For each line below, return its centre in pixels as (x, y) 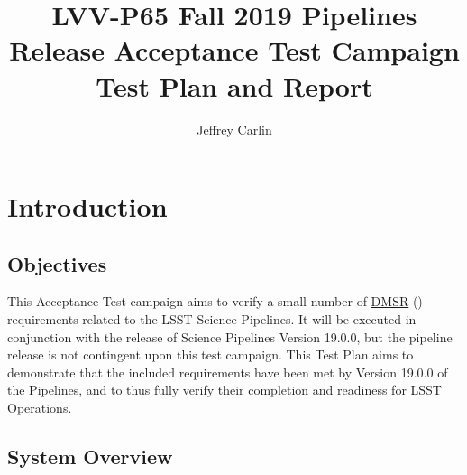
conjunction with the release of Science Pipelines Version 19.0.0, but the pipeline (230, 336)
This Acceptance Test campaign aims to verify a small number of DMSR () (215, 301)
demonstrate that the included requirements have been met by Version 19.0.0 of (228, 372)
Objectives (57, 263)
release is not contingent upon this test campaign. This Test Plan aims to (211, 354)
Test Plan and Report (234, 85)
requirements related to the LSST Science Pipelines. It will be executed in (212, 319)
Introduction (87, 206)
